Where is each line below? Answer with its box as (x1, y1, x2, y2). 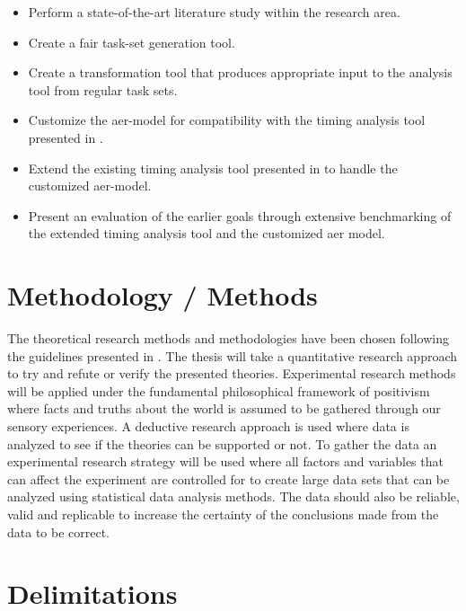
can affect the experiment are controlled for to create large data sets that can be (7, 469, 450, 488)
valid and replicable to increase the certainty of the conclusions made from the (7, 505, 439, 523)
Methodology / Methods (7, 277, 318, 314)
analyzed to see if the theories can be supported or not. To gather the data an (7, 434, 437, 453)
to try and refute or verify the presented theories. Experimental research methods (7, 364, 456, 383)
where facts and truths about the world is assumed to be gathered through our (7, 399, 441, 418)
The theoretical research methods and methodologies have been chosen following (7, 329, 449, 348)
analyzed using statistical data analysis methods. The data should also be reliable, (7, 487, 460, 506)
